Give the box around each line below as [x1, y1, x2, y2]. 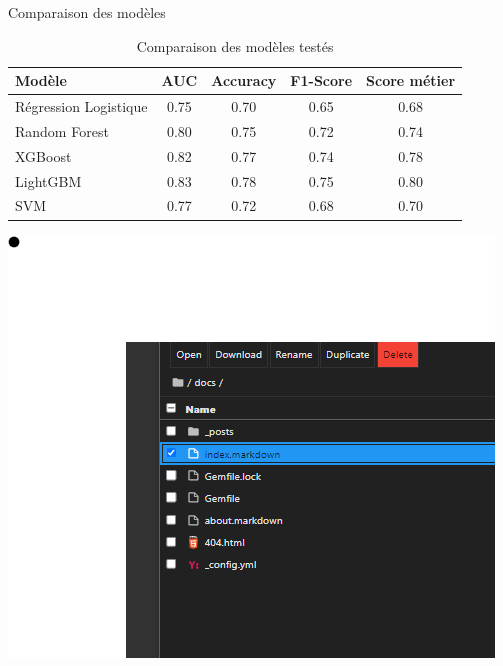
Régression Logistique [15, 96, 148, 117]
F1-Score [290, 70, 353, 91]
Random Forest [15, 120, 109, 141]
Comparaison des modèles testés [136, 35, 334, 56]
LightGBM [15, 170, 82, 191]
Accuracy [211, 70, 277, 91]
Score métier [366, 70, 456, 91]
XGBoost [15, 145, 72, 166]
